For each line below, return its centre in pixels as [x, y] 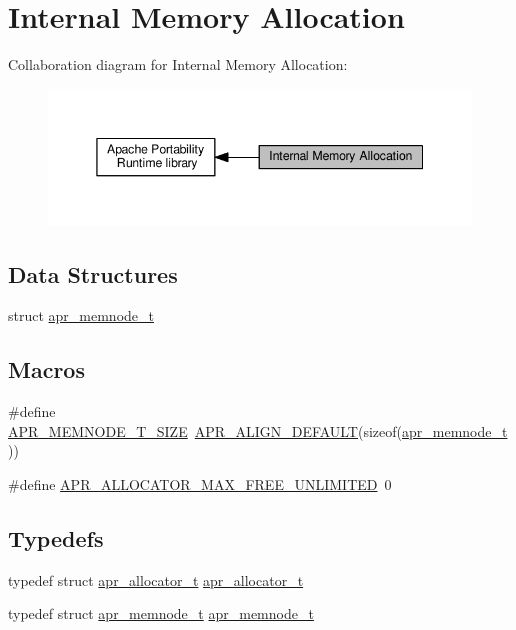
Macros [46, 369]
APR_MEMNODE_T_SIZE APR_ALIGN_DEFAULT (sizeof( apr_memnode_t [258, 430]
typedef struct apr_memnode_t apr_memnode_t [161, 613]
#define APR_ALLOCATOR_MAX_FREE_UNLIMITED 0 [200, 483]
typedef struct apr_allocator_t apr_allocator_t [156, 579]
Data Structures [93, 273]
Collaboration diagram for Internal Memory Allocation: [178, 64]
